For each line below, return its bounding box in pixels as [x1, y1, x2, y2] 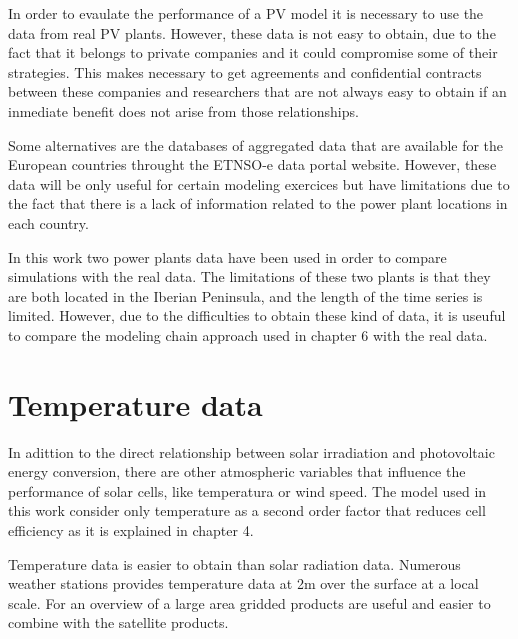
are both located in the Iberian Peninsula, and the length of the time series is [8, 285, 483, 306]
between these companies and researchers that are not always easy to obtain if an [8, 81, 507, 102]
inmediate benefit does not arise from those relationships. [8, 100, 359, 121]
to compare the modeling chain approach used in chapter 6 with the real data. [8, 324, 488, 345]
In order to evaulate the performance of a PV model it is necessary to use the [8, 3, 484, 23]
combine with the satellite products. [8, 612, 229, 633]
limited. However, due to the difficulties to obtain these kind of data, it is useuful [8, 305, 506, 326]
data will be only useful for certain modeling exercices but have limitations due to [8, 173, 510, 194]
